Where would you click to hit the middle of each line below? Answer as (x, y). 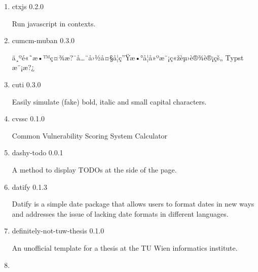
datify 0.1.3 (30, 186)
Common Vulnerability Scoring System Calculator (90, 135)
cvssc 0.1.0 (28, 118)
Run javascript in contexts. (54, 23)
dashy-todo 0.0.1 (38, 152)
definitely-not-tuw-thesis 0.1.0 (58, 231)
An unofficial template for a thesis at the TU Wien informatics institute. (125, 247)
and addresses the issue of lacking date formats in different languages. (120, 213)
